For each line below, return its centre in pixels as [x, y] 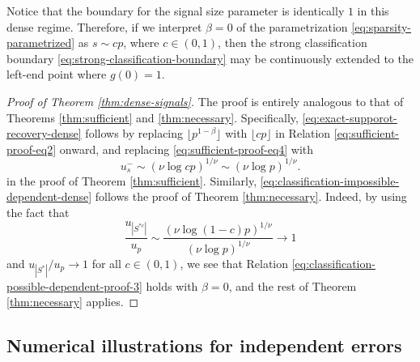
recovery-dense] [44, 133]
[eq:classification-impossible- [330, 180]
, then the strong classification [293, 43]
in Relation [303, 133]
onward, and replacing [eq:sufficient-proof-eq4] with [187, 149]
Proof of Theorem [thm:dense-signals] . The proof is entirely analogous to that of [205, 101]
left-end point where [57, 74]
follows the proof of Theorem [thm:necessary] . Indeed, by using [251, 196]
